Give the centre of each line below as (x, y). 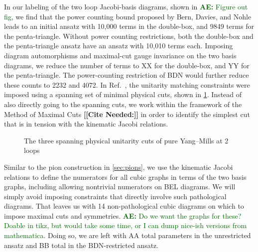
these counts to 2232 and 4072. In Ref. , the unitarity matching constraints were (127, 84)
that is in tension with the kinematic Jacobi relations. (86, 124)
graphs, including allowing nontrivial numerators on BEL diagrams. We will (120, 187)
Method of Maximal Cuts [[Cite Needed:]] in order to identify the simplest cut (127, 114)
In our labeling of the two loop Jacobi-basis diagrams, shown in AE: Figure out (126, 6)
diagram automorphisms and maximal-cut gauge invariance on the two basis (120, 55)
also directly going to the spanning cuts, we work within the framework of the (123, 104)
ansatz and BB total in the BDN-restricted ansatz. (81, 245)
